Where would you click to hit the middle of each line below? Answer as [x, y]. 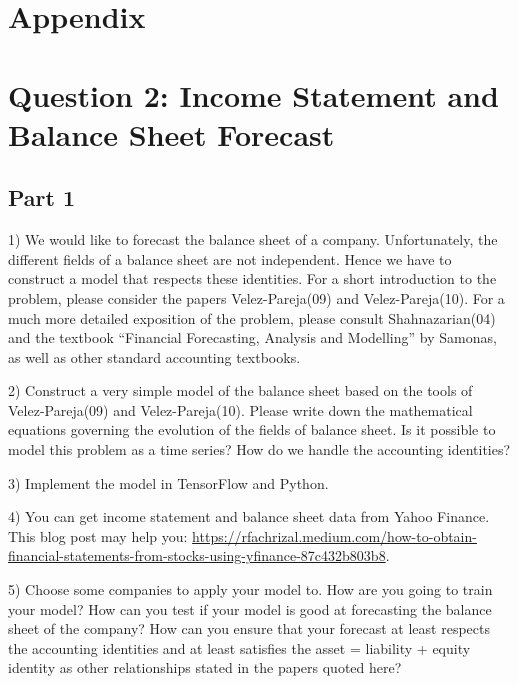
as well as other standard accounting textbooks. [154, 356]
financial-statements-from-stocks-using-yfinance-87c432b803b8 [197, 555]
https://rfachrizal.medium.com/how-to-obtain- [334, 535]
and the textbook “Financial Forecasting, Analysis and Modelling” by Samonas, [252, 337]
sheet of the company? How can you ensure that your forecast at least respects [249, 628]
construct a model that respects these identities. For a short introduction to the [252, 278]
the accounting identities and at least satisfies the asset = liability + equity [239, 647]
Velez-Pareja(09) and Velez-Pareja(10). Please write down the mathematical [240, 409]
